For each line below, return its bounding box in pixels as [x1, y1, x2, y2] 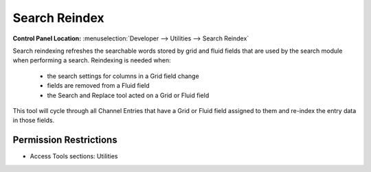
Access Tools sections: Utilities [30, 152, 118, 160]
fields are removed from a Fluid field [47, 82, 150, 90]
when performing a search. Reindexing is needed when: [12, 56, 171, 64]
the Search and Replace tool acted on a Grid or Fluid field [47, 91, 210, 99]
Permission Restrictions [12, 134, 117, 146]
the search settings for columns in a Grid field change [47, 72, 199, 80]
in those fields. [12, 116, 55, 125]
